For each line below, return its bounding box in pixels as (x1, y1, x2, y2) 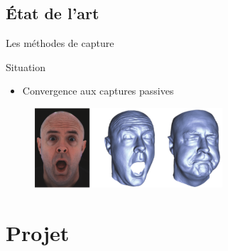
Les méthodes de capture (6, 36, 114, 50)
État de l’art (6, 2, 99, 24)
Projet (6, 218, 70, 247)
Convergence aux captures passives (22, 83, 174, 98)
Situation (6, 59, 46, 74)
